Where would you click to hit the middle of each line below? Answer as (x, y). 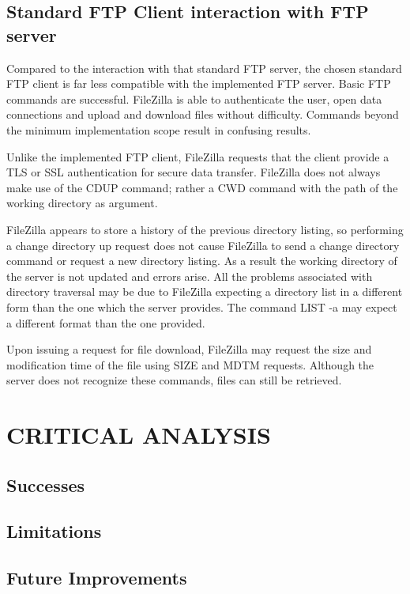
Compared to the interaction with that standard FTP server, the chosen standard (204, 68)
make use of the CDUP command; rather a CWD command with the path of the (202, 187)
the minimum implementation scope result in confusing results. (159, 129)
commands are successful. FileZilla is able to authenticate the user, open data (194, 98)
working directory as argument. (82, 203)
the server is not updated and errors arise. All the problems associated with (190, 276)
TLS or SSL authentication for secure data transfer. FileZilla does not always (194, 172)
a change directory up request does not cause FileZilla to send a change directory (203, 245)
